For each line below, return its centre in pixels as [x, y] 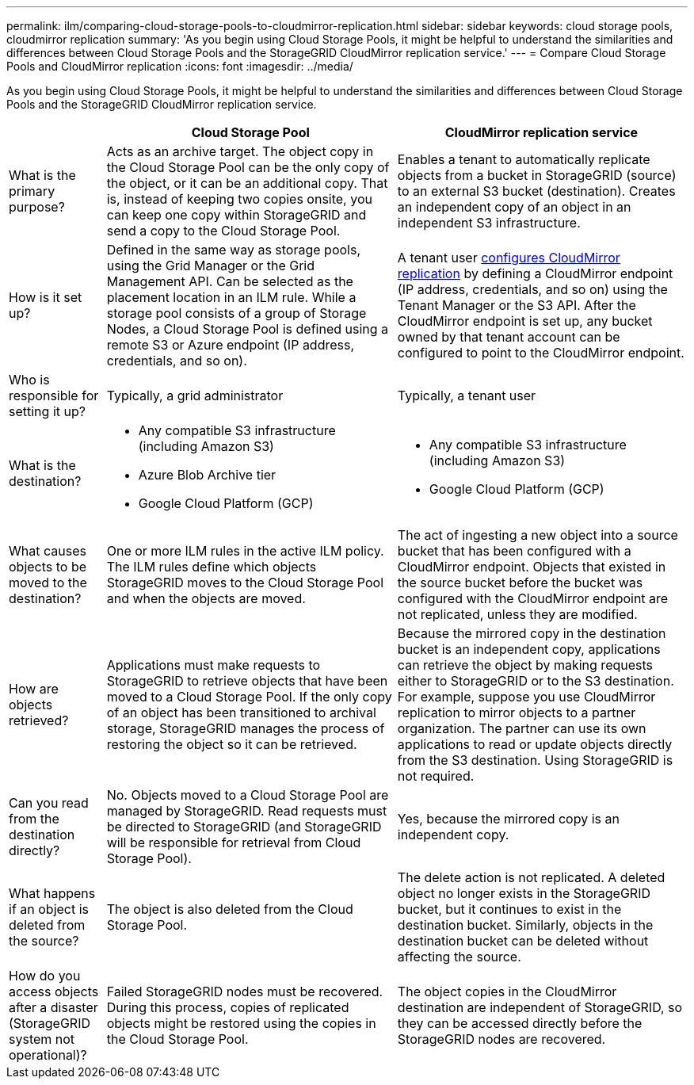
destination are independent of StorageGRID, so [540, 1007]
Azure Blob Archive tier [207, 475]
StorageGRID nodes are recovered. [501, 1039]
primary [32, 191]
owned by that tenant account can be [509, 337]
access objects [54, 991]
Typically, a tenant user [467, 395]
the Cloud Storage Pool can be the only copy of [248, 167]
